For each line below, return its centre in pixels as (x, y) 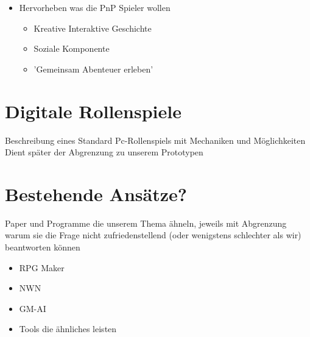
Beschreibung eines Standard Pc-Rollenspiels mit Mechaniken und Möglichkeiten (155, 140)
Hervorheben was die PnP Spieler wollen (95, 7)
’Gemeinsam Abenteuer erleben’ (93, 69)
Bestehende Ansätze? (96, 193)
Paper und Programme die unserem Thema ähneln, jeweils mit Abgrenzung (146, 223)
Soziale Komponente (72, 48)
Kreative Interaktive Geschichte (93, 28)
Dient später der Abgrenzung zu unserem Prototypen (104, 152)
